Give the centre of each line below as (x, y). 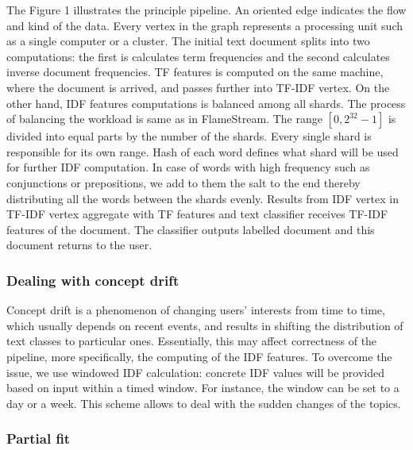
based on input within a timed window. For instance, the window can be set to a (203, 388)
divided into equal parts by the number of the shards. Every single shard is (189, 136)
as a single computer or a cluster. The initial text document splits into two (188, 41)
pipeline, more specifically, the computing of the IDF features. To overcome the (199, 356)
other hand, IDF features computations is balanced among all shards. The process (206, 103)
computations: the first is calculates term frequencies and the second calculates (198, 56)
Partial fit (39, 438)
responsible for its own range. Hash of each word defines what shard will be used (203, 151)
